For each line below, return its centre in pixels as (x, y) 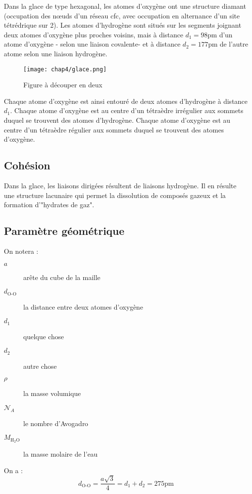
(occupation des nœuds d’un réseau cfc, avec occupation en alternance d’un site (122, 15)
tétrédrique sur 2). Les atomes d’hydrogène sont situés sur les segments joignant (123, 25)
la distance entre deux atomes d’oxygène (83, 306)
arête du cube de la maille (62, 277)
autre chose (40, 366)
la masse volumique (52, 393)
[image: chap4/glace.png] (65, 69)
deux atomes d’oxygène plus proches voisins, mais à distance (94, 34)
